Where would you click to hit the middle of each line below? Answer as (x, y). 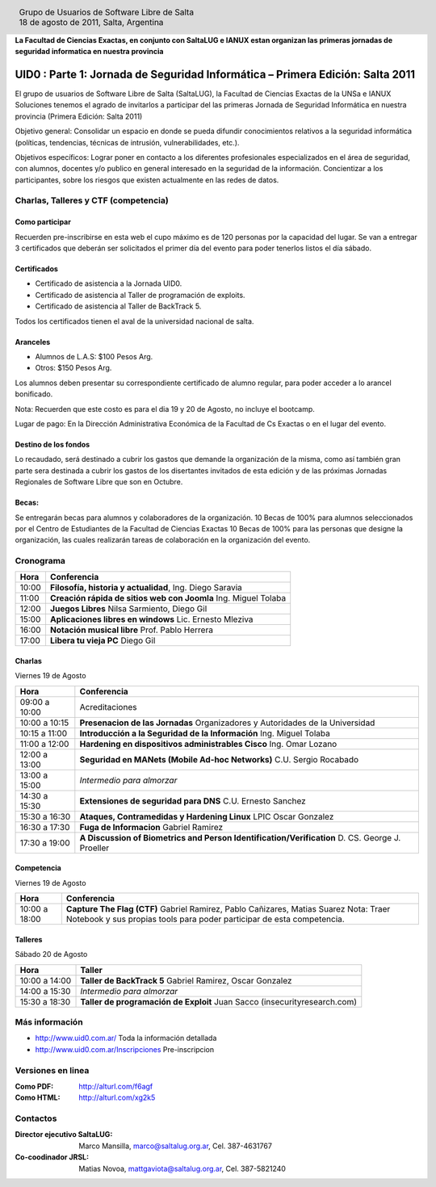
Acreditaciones (108, 707)
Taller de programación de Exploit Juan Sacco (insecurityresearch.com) (219, 1001)
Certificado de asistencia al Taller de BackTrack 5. (118, 306)
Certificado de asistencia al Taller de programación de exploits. (140, 295)
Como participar (43, 222)
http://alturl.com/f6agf (116, 1086)
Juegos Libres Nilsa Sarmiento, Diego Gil (128, 609)
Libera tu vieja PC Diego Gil (103, 640)
